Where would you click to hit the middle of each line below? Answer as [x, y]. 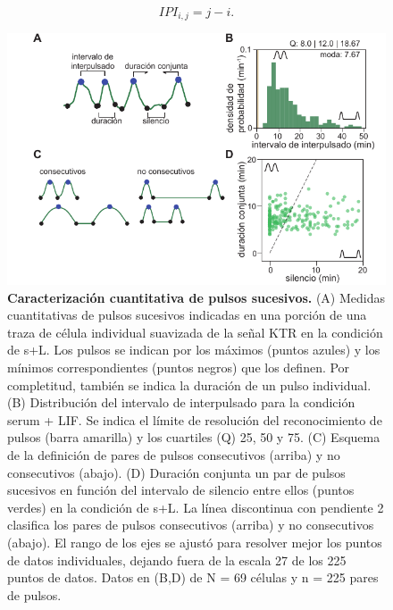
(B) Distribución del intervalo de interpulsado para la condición [181, 402]
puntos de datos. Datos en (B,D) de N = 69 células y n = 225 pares [193, 577]
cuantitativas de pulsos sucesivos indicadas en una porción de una [187, 315]
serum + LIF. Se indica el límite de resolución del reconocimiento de [195, 419]
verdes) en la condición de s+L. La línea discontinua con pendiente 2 [196, 507]
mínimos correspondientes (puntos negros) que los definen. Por [179, 368]
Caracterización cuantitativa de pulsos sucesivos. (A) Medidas [196, 297]
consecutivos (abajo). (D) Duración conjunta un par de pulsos [176, 472]
